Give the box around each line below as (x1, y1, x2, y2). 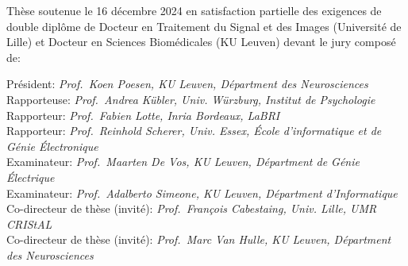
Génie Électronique (6, 137, 98, 154)
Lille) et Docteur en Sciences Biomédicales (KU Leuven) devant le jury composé (6, 33, 396, 50)
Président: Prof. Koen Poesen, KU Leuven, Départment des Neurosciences (6, 75, 368, 92)
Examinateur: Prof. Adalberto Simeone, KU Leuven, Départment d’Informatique (6, 184, 398, 201)
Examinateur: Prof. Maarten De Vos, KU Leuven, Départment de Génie (6, 153, 360, 170)
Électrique (6, 168, 55, 185)
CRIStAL (6, 215, 52, 232)
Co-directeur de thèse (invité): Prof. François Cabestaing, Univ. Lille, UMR (6, 200, 377, 217)
